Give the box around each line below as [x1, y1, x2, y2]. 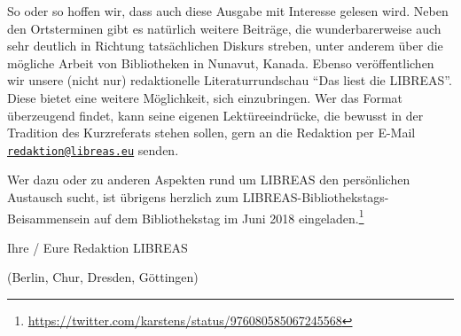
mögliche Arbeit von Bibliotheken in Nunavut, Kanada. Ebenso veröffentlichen [7, 53, 434, 72]
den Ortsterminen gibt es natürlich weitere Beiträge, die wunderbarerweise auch [7, 19, 441, 37]
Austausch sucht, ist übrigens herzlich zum [7, 188, 239, 206]
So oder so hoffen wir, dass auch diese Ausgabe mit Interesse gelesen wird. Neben [7, 2, 449, 20]
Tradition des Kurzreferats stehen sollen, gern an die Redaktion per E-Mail [7, 123, 416, 142]
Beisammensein [7, 208, 90, 227]
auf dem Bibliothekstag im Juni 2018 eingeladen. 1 [93, 206, 364, 227]
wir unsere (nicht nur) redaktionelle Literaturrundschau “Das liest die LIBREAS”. [7, 71, 452, 90]
